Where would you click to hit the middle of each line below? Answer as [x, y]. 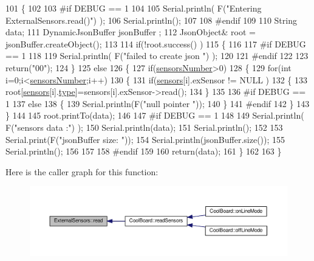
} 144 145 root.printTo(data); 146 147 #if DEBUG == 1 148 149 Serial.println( [155, 115]
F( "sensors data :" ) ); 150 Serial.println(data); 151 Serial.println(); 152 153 [144, 127]
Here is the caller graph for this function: [82, 171]
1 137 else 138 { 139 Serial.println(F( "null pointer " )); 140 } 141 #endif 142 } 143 [158, 103]
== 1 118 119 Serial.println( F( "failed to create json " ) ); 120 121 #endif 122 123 [157, 56]
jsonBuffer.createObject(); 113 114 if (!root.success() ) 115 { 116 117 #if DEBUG [156, 43]
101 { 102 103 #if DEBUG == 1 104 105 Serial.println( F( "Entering [134, 8]
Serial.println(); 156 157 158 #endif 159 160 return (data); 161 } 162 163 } [144, 151]
